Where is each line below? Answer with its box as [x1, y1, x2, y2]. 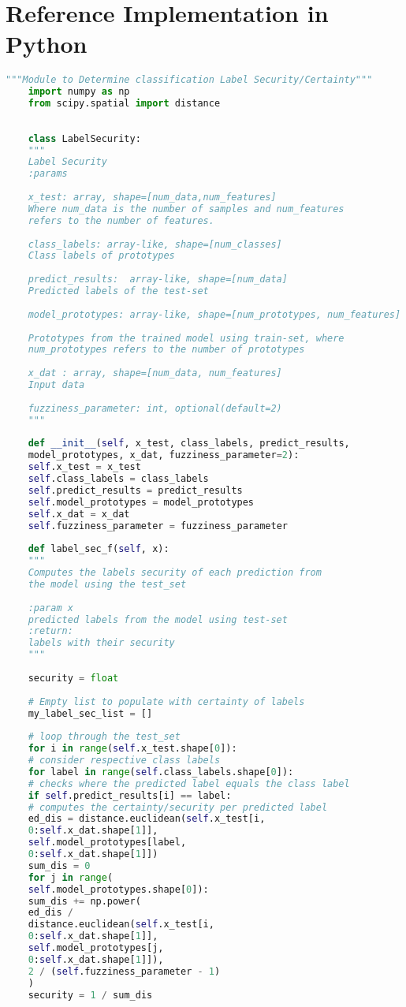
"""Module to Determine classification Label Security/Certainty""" [6, 74, 373, 86]
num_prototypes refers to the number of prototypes [28, 344, 305, 356]
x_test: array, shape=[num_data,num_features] [28, 192, 277, 203]
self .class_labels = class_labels [28, 473, 209, 485]
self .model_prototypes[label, [28, 837, 187, 848]
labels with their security [28, 637, 175, 649]
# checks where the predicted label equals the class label [28, 778, 350, 789]
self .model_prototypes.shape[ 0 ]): [28, 883, 209, 895]
